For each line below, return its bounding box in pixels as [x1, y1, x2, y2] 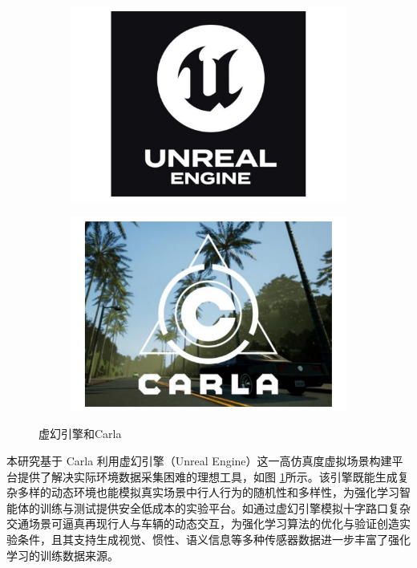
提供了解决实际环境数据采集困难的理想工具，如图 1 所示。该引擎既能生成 [17, 468, 398, 485]
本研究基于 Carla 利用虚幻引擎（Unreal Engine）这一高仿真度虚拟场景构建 [6, 452, 392, 469]
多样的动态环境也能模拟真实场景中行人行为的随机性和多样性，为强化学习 [17, 484, 399, 501]
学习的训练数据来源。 [6, 546, 119, 563]
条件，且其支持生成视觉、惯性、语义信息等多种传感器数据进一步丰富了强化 [17, 530, 411, 547]
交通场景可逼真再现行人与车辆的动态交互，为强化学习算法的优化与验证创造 [6, 515, 399, 532]
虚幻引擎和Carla [38, 425, 122, 442]
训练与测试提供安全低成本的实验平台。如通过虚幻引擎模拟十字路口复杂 [39, 499, 411, 516]
